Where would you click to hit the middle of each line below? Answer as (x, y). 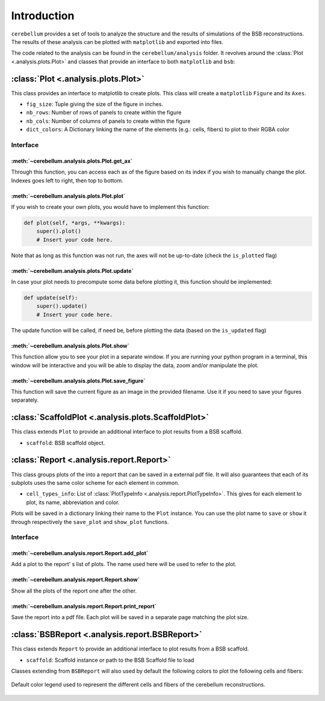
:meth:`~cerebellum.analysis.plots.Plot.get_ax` (72, 161)
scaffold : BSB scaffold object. (66, 443)
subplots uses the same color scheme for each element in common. (95, 482)
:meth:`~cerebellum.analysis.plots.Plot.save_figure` (78, 381)
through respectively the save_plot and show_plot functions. (90, 522)
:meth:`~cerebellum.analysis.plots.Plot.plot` (68, 196)
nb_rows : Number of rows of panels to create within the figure (104, 113)
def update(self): (51, 298)
